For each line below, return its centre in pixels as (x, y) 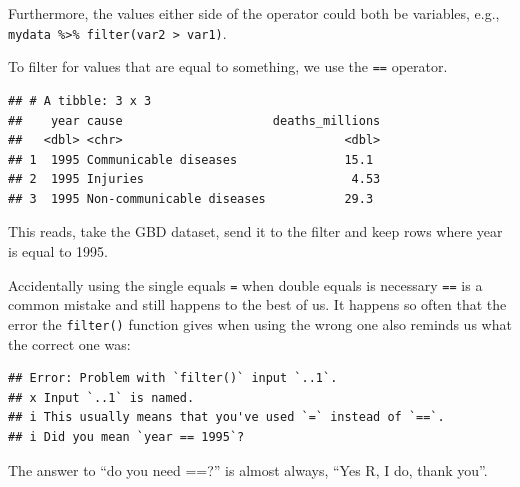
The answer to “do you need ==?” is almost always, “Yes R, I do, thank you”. (248, 469)
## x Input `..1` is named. (101, 397)
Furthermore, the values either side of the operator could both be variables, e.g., (254, 13)
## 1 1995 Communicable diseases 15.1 (191, 159)
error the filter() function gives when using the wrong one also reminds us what (260, 323)
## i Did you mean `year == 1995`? (126, 436)
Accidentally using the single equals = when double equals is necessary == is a (245, 284)
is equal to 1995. (58, 251)
